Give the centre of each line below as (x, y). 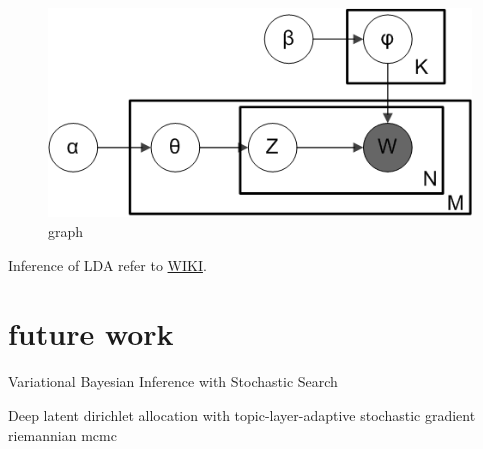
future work (91, 333)
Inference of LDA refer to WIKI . (107, 264)
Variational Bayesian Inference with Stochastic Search (173, 381)
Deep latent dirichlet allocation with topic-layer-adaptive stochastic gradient (242, 414)
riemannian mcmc (62, 434)
